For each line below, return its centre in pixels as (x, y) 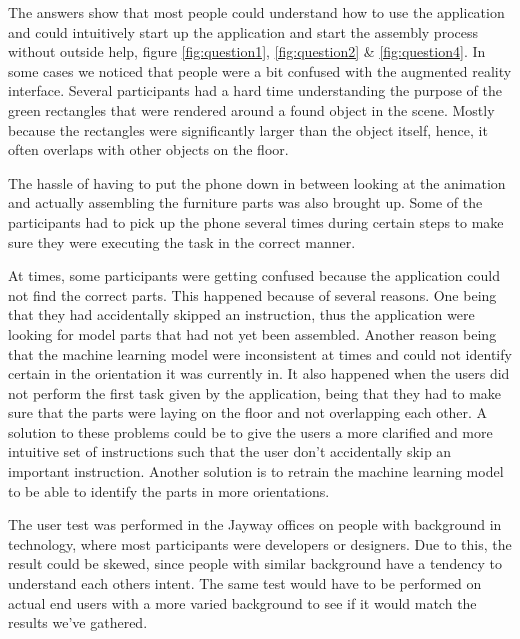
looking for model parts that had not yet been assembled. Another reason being (252, 333)
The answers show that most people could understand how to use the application (256, 12)
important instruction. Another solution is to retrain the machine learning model (256, 471)
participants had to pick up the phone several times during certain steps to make (256, 221)
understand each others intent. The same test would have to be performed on (245, 583)
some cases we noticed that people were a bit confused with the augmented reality (260, 70)
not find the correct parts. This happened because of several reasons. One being (252, 294)
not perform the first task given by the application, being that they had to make (255, 392)
